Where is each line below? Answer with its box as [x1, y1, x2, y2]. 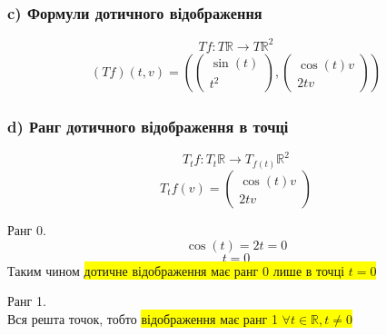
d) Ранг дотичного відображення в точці [7, 114, 289, 137]
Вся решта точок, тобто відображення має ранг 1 [7, 309, 278, 328]
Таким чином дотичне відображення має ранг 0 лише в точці [7, 261, 345, 280]
